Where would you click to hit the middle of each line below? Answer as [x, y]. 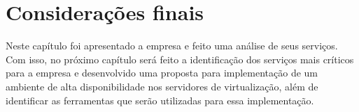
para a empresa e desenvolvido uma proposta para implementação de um [162, 73]
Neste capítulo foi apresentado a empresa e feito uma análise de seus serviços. [172, 46]
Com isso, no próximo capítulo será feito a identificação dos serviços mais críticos [180, 59]
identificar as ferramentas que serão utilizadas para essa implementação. [160, 100]
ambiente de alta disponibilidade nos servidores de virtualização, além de [162, 86]
